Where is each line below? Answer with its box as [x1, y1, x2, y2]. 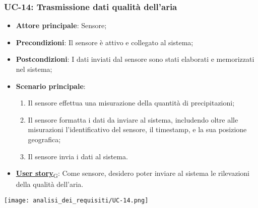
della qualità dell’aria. [16, 179, 84, 189]
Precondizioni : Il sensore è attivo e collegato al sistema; [16, 37, 193, 47]
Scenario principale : [16, 80, 86, 91]
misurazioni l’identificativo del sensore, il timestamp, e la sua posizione [28, 124, 247, 135]
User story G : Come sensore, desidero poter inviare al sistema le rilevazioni [16, 168, 249, 179]
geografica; [28, 134, 61, 144]
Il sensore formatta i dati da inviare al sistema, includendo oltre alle [28, 114, 238, 125]
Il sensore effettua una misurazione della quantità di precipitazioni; [28, 97, 235, 108]
